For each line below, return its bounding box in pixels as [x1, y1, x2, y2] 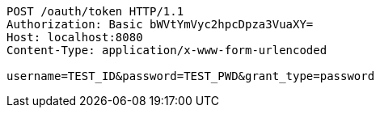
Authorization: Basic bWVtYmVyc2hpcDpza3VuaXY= [6, 18, 314, 31]
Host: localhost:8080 [6, 31, 143, 44]
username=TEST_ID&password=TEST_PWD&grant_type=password [6, 70, 375, 82]
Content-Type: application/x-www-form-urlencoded [6, 44, 327, 57]
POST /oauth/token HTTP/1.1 [6, 5, 184, 18]
